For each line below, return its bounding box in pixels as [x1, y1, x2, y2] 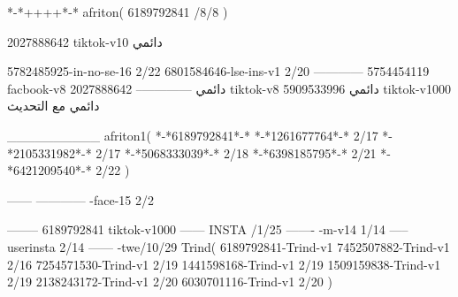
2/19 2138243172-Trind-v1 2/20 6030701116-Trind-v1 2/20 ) [7, 272, 332, 291]
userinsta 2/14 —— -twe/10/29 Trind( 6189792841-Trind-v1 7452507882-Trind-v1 [7, 237, 450, 255]
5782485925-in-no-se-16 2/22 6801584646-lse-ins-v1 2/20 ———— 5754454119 [7, 62, 430, 80]
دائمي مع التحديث [7, 96, 100, 115]
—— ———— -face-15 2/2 [7, 190, 155, 209]
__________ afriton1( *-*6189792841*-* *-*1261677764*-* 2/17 [7, 126, 378, 144]
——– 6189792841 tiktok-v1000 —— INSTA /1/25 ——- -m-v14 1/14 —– [7, 220, 408, 239]
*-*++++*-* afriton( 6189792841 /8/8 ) [7, 3, 228, 20]
